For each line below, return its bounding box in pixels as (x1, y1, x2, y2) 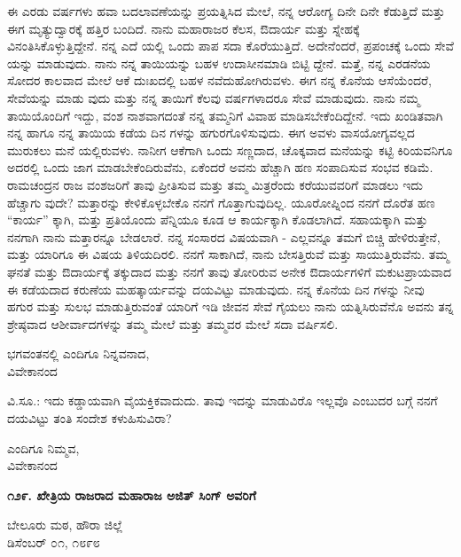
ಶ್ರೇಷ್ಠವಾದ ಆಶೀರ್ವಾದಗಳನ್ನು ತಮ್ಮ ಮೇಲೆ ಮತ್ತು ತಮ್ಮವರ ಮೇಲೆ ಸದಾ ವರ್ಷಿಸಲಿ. (7, 314, 339, 333)
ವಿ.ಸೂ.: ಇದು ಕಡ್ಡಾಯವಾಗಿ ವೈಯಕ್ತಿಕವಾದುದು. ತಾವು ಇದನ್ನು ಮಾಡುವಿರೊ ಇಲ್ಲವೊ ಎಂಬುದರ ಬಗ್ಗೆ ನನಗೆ (7, 391, 438, 410)
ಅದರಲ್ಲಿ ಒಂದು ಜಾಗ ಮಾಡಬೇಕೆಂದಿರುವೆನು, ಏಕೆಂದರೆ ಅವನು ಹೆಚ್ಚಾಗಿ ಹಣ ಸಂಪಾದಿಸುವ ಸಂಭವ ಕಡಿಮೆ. (7, 158, 434, 177)
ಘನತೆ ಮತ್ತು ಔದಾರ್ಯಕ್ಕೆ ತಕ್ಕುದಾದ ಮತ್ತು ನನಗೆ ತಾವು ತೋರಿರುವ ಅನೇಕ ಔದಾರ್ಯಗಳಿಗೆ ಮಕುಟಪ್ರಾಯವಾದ (7, 262, 451, 280)
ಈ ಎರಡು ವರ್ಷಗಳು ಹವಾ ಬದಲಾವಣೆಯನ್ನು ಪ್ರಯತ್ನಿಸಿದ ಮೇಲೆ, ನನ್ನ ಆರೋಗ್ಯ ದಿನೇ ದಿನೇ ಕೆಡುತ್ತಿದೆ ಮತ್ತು (7, 2, 445, 20)
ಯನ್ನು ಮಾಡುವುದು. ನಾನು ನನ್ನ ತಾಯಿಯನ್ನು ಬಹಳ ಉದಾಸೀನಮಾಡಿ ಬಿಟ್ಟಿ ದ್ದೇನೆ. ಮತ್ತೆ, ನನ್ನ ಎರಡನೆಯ (7, 53, 431, 72)
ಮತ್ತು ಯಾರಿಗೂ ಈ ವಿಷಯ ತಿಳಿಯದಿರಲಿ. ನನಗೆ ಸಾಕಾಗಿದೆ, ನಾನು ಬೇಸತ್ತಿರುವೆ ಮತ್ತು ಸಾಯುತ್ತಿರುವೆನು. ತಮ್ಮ (7, 245, 449, 263)
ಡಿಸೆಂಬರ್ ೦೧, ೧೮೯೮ (7, 533, 100, 552)
